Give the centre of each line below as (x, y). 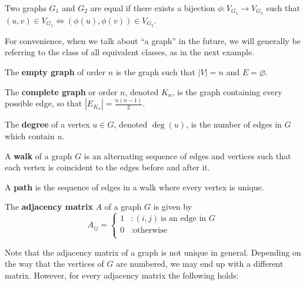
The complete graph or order (61, 91)
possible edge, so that (44, 103)
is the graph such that (156, 71)
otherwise (150, 231)
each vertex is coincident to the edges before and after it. (107, 167)
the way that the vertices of (54, 264)
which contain (30, 136)
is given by (173, 207)
